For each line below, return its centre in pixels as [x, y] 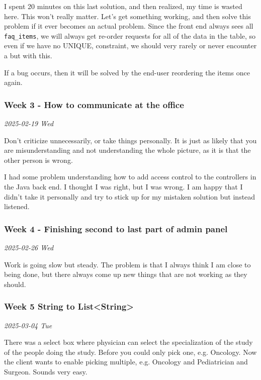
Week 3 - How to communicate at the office [94, 104]
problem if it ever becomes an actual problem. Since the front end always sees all [129, 26]
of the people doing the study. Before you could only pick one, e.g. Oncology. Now [130, 352]
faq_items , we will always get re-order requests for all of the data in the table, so [130, 35]
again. [13, 82]
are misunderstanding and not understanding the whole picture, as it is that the [127, 150]
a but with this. [28, 56]
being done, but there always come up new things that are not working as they [126, 274]
